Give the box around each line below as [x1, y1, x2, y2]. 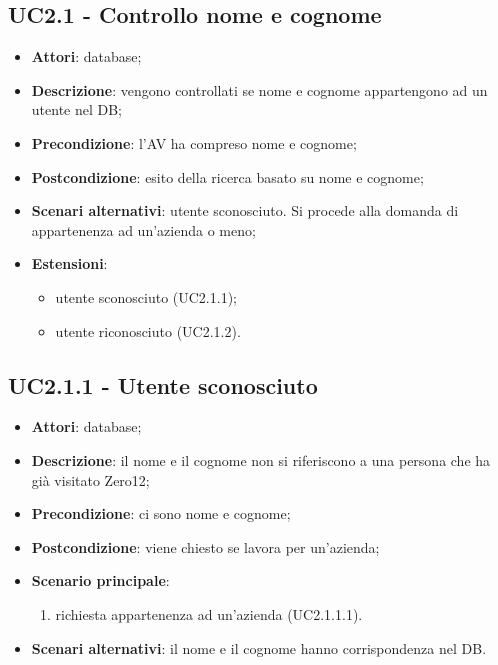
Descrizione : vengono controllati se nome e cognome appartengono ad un [31, 79, 488, 100]
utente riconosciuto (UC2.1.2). [55, 320, 241, 341]
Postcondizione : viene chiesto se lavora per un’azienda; [31, 536, 380, 557]
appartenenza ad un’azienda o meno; [31, 219, 256, 240]
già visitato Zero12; [31, 469, 150, 490]
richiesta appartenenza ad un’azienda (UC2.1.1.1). [55, 603, 363, 624]
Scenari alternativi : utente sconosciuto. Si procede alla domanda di [31, 200, 459, 221]
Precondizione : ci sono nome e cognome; [31, 503, 291, 524]
